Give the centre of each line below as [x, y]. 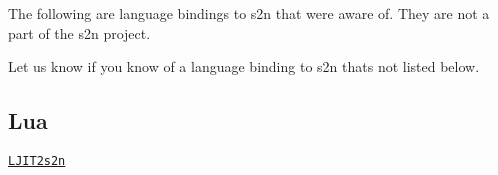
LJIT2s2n [37, 160]
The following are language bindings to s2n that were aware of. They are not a [249, 13]
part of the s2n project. [79, 32]
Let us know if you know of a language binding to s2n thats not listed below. [244, 66]
